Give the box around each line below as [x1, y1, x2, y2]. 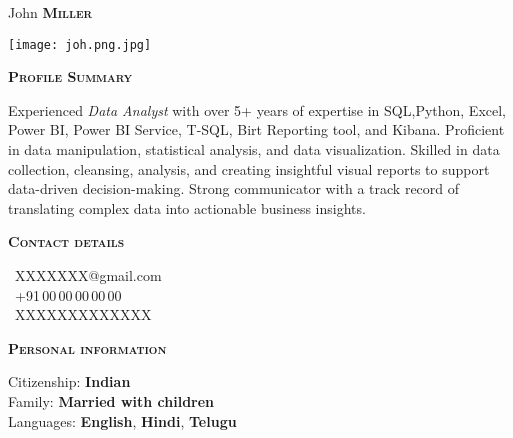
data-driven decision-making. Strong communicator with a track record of [8, 178, 460, 199]
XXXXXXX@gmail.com [15, 265, 162, 285]
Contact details [8, 231, 125, 252]
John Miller [8, 2, 93, 22]
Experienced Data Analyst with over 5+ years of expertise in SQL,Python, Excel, [8, 99, 507, 120]
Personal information [8, 337, 167, 358]
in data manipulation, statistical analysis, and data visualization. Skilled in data [8, 139, 500, 160]
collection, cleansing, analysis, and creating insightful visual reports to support [8, 158, 490, 179]
